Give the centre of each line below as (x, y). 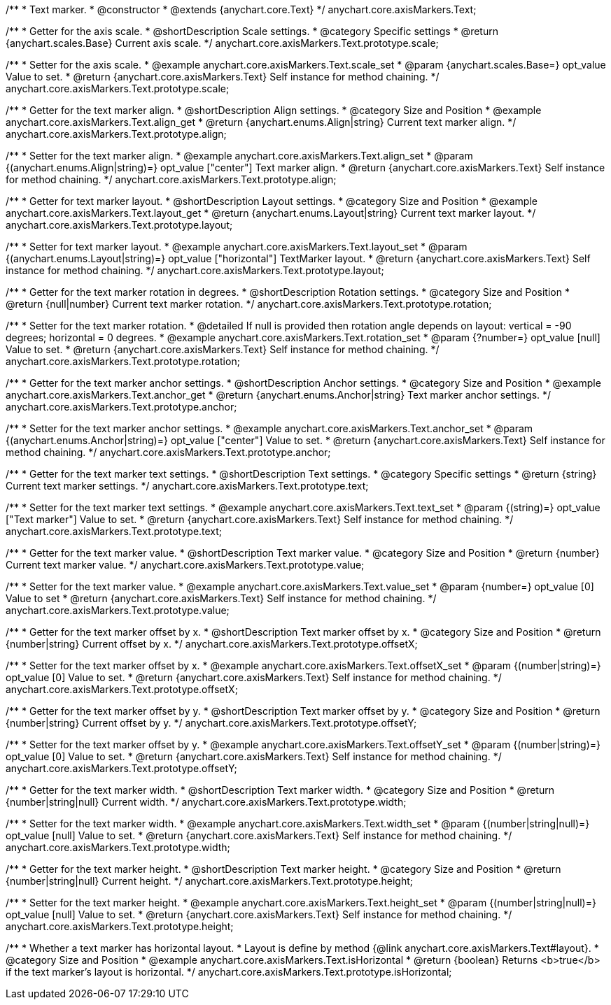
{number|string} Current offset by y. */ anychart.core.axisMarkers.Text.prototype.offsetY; (211, 723)
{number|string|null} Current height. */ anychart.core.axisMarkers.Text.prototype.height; (209, 881)
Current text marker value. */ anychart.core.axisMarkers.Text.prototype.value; (185, 565)
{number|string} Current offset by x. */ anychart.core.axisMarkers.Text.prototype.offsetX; (212, 644)
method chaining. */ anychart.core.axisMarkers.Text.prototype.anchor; (168, 452)
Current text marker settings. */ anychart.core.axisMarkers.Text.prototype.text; (187, 486)
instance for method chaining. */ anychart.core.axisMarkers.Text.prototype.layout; (195, 270)
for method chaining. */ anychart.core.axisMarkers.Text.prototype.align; (171, 179)
